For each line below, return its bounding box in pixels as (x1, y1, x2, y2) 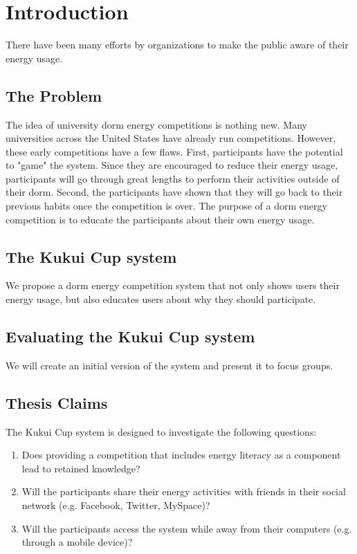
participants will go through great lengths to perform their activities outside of (6, 171, 340, 185)
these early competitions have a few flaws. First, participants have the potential (6, 144, 343, 158)
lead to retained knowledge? (21, 461, 140, 475)
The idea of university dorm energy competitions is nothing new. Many (6, 117, 307, 131)
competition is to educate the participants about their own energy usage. (6, 212, 315, 226)
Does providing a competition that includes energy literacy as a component (21, 447, 341, 462)
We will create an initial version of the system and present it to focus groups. (6, 358, 333, 372)
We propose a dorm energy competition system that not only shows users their (6, 278, 340, 293)
